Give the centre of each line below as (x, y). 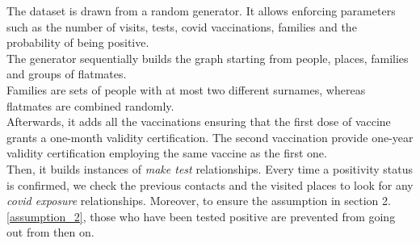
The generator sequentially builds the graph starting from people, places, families (208, 58)
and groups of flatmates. (67, 74)
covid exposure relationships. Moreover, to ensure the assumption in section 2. (199, 201)
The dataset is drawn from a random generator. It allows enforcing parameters (201, 10)
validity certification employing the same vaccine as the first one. (167, 153)
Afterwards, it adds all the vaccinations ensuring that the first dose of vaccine (199, 121)
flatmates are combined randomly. (90, 105)
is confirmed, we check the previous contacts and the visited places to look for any (210, 184)
